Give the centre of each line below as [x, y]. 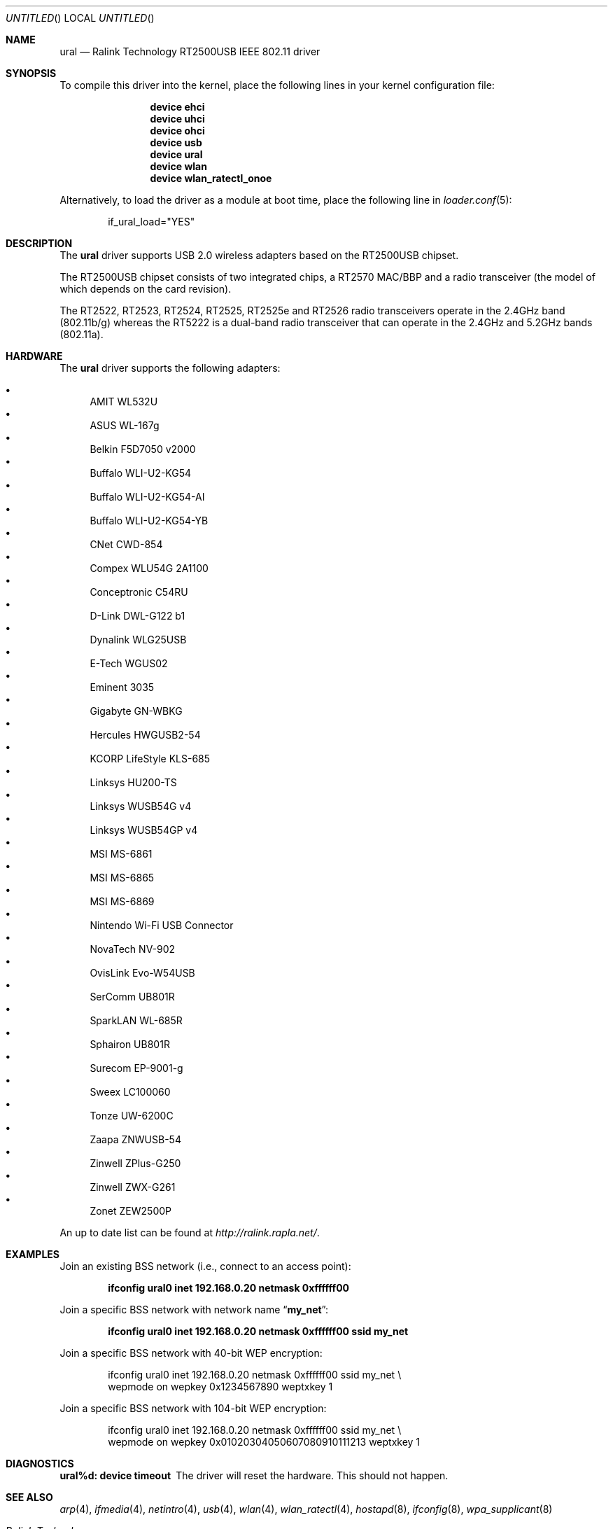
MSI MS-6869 [122, 901]
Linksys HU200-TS [133, 782]
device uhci [177, 119]
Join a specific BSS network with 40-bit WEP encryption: [191, 1353]
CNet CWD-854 [126, 544]
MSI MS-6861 [121, 854]
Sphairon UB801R [130, 1044]
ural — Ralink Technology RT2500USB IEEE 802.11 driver [190, 51]
